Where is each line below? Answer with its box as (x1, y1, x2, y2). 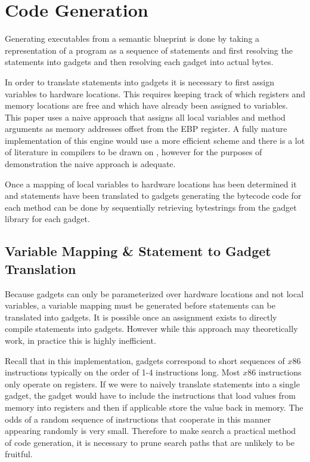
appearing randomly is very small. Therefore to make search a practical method (5, 424, 296, 437)
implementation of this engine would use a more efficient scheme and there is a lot (5, 134, 305, 146)
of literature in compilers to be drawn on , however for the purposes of (5, 146, 262, 158)
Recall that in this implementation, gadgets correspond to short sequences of (5, 354, 285, 366)
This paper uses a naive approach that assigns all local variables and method (5, 110, 286, 123)
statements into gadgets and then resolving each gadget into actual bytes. (5, 56, 274, 68)
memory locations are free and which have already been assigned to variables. (5, 99, 288, 112)
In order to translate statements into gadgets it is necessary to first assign (5, 75, 275, 88)
